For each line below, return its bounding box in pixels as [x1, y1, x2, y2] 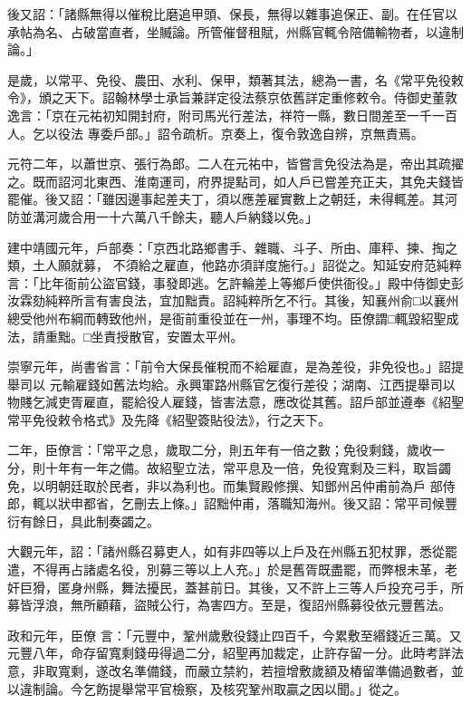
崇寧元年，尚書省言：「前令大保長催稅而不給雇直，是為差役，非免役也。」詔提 [7, 357, 464, 376]
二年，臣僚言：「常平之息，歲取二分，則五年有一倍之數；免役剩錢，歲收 [7, 440, 432, 459]
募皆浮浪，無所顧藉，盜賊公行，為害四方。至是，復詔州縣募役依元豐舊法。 [7, 595, 451, 614]
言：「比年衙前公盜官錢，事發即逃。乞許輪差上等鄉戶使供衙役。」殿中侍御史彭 [7, 273, 464, 292]
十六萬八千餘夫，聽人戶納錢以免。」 [108, 207, 318, 226]
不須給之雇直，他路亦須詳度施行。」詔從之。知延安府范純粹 [112, 256, 462, 275]
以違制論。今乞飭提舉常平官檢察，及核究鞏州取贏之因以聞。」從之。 [7, 679, 407, 698]
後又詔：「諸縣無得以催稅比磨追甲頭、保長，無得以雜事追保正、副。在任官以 [7, 5, 457, 23]
